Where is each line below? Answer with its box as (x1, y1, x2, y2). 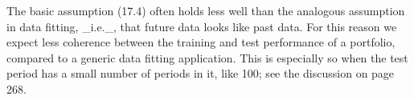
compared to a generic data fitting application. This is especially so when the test (6, 49, 408, 66)
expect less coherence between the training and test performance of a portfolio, (6, 34, 396, 50)
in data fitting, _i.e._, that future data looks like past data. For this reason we (6, 18, 397, 34)
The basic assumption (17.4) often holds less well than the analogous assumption (6, 2, 405, 18)
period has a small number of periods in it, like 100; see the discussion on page (6, 65, 395, 82)
